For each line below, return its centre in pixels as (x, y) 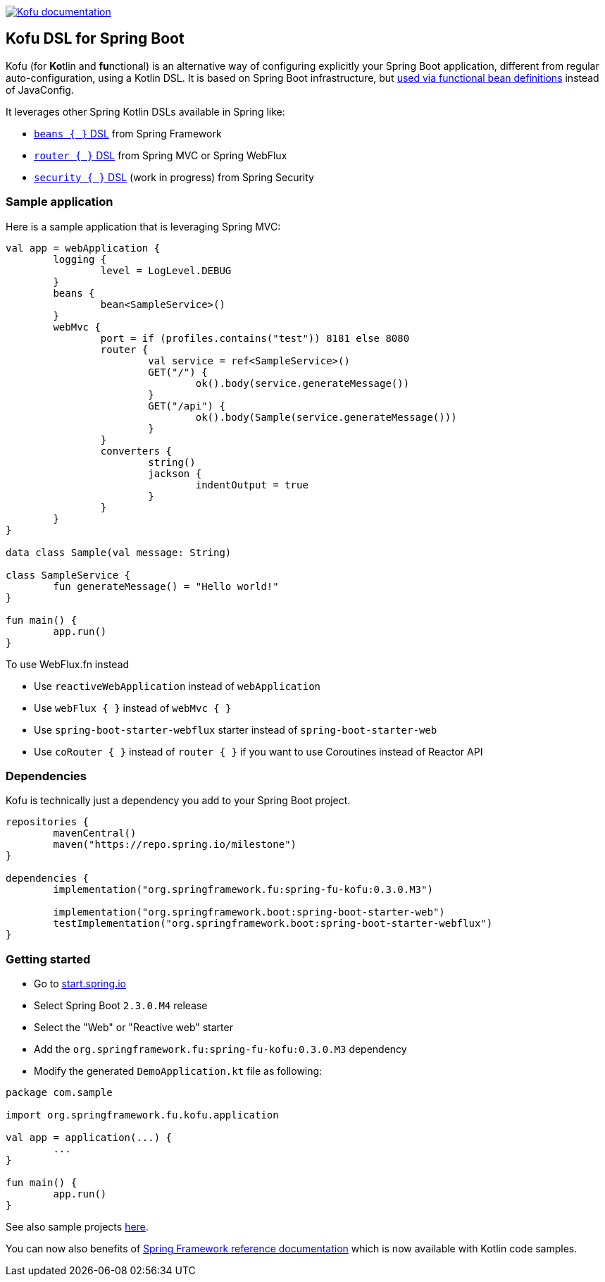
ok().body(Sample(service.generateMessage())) (326, 417)
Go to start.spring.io (80, 984)
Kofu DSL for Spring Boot (95, 39)
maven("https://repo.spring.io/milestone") (175, 845)
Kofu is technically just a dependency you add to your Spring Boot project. (178, 801)
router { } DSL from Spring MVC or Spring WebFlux (161, 155)
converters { (136, 451)
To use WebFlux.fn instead (68, 664)
